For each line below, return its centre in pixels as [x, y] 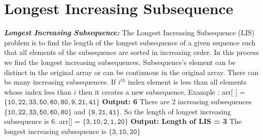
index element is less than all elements [187, 82]
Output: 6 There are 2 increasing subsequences [177, 101]
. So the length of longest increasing [175, 111]
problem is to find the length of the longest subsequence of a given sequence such [130, 42]
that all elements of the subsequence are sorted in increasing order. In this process [131, 52]
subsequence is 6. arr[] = [42, 121]
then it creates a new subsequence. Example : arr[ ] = [162, 91]
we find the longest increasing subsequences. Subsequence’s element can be [120, 62]
